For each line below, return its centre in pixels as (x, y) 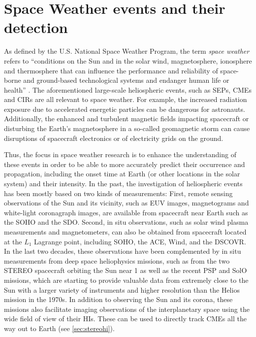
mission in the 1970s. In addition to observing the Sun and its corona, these (118, 299)
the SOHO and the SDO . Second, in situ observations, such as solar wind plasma (126, 222)
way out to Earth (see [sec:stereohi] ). (59, 328)
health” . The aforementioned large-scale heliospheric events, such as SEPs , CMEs (128, 89)
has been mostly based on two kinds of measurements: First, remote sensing (118, 193)
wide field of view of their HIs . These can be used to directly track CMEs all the (125, 319)
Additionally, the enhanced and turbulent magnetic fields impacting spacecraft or (127, 118)
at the (13, 241)
